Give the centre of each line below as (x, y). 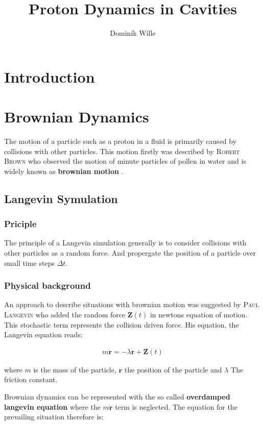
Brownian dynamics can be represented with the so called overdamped (117, 396)
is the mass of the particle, (75, 369)
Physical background (47, 285)
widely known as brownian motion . (64, 171)
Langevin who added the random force (65, 314)
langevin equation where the (52, 406)
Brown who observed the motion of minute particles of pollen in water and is (125, 161)
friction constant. (31, 379)
